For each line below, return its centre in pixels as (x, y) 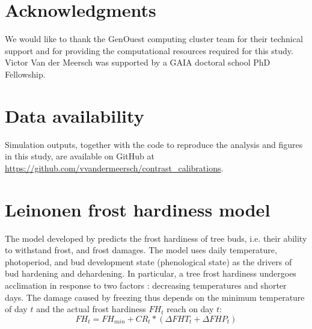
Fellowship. (25, 74)
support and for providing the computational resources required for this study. (149, 50)
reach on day (190, 309)
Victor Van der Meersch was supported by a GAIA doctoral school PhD (138, 62)
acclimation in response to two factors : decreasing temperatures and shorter (146, 285)
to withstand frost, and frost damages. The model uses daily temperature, (141, 250)
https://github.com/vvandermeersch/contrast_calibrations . (114, 168)
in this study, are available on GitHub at (80, 156)
